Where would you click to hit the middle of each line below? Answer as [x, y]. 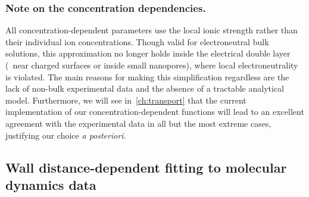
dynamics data [51, 184]
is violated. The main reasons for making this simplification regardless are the [147, 76]
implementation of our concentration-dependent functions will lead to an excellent [155, 112]
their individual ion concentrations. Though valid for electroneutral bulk [137, 41]
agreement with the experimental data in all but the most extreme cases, [138, 123]
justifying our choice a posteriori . [66, 135]
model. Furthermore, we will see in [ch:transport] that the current [126, 100]
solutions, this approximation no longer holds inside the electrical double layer [148, 53]
